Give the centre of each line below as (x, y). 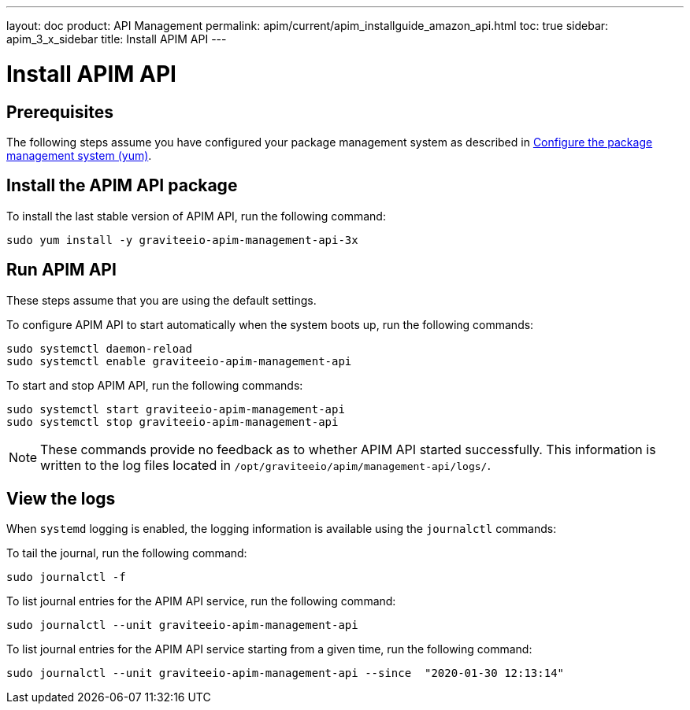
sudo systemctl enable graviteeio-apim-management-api (179, 361)
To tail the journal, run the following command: (127, 553)
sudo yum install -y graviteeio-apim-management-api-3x (182, 240)
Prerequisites (60, 112)
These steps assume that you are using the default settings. (161, 300)
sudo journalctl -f (66, 577)
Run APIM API (61, 270)
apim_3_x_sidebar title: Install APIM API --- (117, 39)
